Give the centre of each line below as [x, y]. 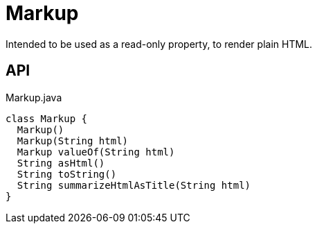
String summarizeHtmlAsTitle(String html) [134, 185]
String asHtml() [61, 163]
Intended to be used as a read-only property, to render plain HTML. [159, 44]
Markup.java [34, 97]
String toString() [67, 174]
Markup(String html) [73, 141]
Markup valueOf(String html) [96, 152]
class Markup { [47, 118]
